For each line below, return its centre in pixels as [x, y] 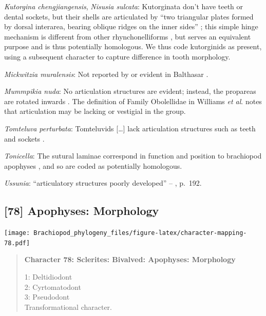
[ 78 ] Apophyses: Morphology [82, 211]
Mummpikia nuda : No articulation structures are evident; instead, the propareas [130, 91]
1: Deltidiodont [48, 277]
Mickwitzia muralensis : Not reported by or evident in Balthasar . [106, 74]
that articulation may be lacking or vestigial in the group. [95, 111]
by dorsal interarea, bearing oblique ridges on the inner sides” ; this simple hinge [131, 26]
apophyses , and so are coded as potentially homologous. [93, 165]
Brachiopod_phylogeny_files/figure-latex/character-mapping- [140, 233]
